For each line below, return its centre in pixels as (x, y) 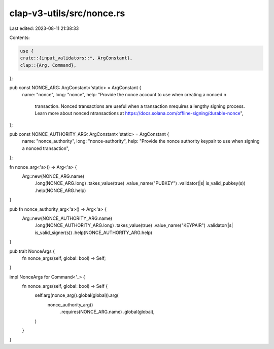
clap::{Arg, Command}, (48, 65)
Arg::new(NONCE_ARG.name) (53, 176)
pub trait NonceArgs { (32, 251)
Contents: (20, 37)
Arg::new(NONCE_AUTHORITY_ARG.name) (67, 218)
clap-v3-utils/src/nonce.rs (67, 13)
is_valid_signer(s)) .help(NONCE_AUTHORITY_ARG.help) (93, 232)
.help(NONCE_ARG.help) (60, 190)
